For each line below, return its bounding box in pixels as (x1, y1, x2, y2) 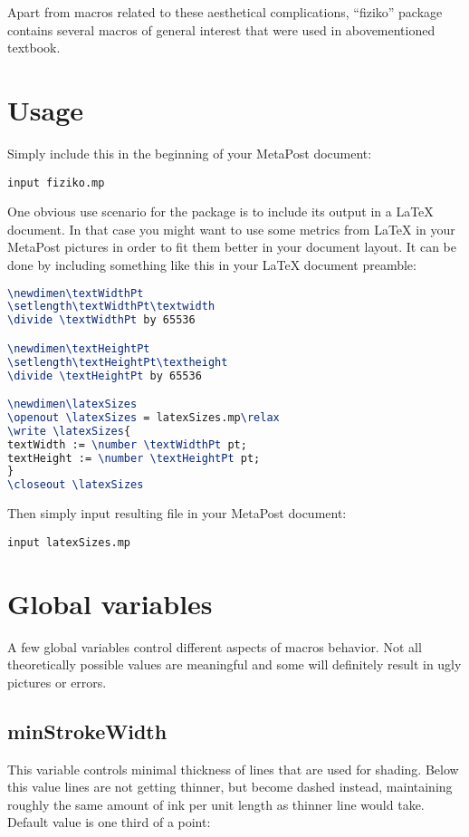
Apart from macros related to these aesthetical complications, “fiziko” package (7, 3, 443, 21)
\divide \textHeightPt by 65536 (7, 369, 202, 382)
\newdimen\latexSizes (7, 398, 138, 411)
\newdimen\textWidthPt (7, 286, 144, 300)
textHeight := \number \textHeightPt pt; (7, 451, 261, 465)
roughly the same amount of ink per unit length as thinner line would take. (7, 794, 425, 813)
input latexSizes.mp (7, 535, 131, 549)
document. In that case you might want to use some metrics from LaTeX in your (7, 219, 455, 238)
